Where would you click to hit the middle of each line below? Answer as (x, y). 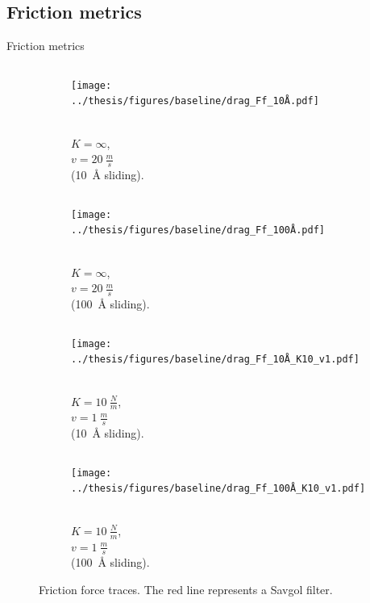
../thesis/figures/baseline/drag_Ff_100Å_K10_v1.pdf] (218, 489)
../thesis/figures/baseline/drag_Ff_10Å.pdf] (195, 101)
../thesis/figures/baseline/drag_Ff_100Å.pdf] (198, 230)
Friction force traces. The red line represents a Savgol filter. (186, 589)
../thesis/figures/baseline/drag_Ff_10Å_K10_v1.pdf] (215, 360)
